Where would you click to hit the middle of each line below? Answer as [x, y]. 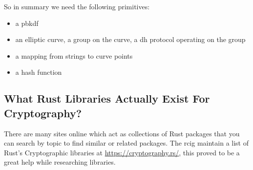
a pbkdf [27, 23]
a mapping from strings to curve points [74, 55]
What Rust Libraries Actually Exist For [107, 98]
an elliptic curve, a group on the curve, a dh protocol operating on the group [130, 39]
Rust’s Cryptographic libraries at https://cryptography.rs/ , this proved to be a [122, 152]
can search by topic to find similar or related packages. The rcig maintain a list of [126, 143]
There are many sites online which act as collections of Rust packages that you [122, 133]
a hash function [39, 72]
